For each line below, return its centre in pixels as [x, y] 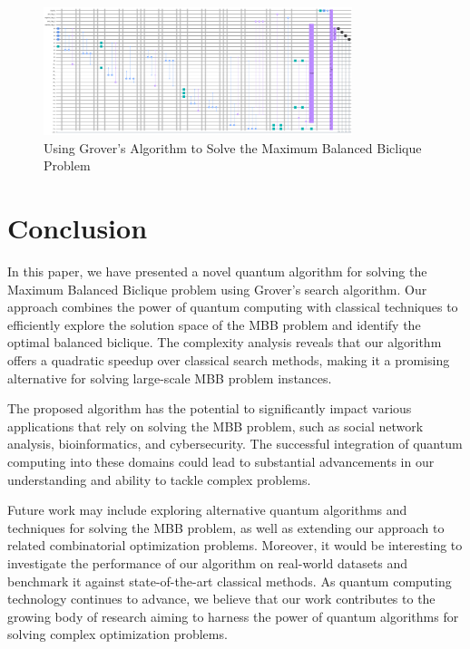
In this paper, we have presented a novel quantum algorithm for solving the [217, 271]
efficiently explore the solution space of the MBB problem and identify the [214, 324]
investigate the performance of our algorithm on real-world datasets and [208, 562]
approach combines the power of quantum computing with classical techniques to [233, 307]
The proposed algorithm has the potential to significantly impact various [210, 408]
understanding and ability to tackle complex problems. [159, 479]
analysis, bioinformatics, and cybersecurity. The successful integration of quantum [235, 444]
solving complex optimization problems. [117, 634]
